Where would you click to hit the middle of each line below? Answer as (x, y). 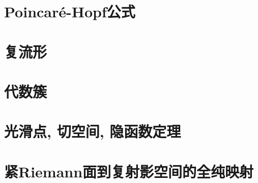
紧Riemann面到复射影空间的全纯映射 (129, 171)
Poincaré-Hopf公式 (70, 11)
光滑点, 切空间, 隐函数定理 (93, 131)
